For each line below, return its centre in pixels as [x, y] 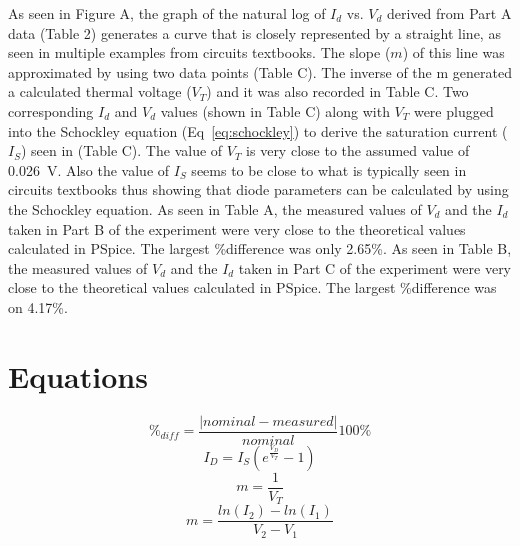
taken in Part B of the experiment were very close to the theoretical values [237, 228]
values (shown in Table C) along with [275, 110]
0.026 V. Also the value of [89, 169]
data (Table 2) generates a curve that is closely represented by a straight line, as [254, 32]
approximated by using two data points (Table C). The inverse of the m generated [260, 71]
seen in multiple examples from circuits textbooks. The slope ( [199, 52]
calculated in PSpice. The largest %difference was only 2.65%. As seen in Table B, [260, 248]
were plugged [453, 110]
